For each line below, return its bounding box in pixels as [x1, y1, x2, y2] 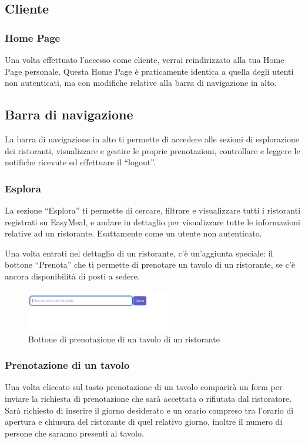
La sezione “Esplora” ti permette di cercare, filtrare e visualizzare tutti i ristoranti [5, 204, 301, 216]
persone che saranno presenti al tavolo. [5, 427, 144, 439]
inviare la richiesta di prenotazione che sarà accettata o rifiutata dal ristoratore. [5, 392, 292, 404]
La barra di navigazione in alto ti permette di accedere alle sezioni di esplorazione [5, 132, 300, 145]
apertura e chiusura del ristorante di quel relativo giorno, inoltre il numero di [5, 415, 283, 428]
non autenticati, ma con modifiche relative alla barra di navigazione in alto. [5, 76, 277, 89]
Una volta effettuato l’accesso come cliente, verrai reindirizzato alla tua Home [5, 54, 284, 65]
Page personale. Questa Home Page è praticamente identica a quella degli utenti [5, 65, 294, 77]
